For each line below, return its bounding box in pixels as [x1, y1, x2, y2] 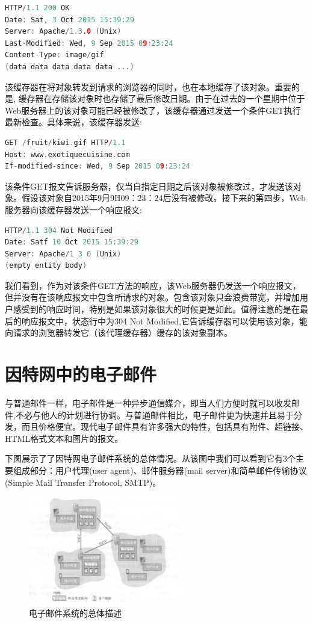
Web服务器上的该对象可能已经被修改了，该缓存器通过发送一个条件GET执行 [5, 104, 301, 116]
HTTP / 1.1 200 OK [5, 4, 70, 12]
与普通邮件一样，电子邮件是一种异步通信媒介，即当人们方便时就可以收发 [5, 396, 291, 409]
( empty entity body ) [5, 261, 87, 270]
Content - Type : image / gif [5, 51, 104, 60]
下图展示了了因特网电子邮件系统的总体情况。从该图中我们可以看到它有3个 [5, 452, 296, 465]
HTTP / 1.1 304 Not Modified [5, 226, 113, 235]
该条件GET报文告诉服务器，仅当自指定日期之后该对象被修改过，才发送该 [5, 179, 293, 192]
